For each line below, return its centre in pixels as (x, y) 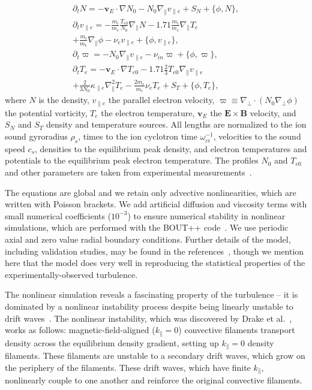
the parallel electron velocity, (161, 100)
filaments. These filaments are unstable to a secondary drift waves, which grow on (155, 356)
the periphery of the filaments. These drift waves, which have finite (128, 367)
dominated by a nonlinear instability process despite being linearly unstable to (149, 306)
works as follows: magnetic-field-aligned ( (80, 330)
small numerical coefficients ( (58, 215)
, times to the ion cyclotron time (138, 136)
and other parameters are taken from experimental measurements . (128, 172)
